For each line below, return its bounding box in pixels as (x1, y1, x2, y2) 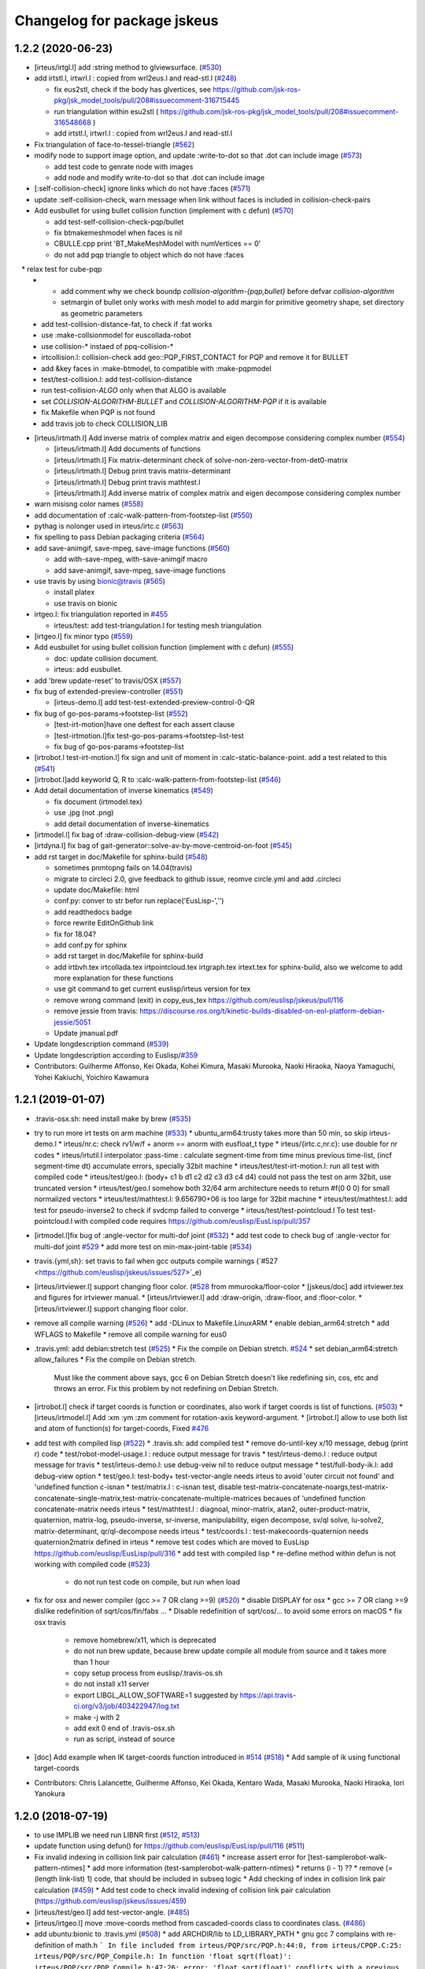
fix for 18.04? (54, 929, 97, 939)
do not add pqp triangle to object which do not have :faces (54, 250, 244, 259)
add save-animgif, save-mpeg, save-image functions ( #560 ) (34, 543, 231, 553)
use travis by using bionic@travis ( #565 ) (34, 577, 165, 586)
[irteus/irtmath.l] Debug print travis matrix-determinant (54, 466, 231, 476)
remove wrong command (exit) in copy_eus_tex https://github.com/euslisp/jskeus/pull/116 (54, 995, 344, 1004)
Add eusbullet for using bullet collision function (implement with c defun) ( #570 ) (34, 206, 294, 216)
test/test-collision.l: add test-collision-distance (41, 375, 193, 384)
